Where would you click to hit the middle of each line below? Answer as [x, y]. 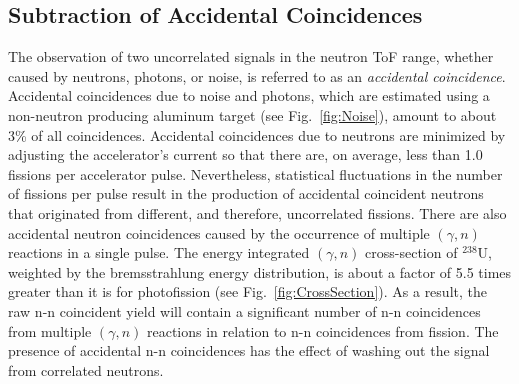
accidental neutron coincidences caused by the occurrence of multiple [219, 232]
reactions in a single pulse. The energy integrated [159, 252]
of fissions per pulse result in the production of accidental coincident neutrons [246, 193]
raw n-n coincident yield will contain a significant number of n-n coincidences [244, 310]
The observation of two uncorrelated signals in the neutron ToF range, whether [251, 56]
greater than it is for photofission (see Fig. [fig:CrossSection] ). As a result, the [247, 291]
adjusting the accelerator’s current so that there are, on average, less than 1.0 [245, 154]
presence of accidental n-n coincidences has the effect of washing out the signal [249, 350]
